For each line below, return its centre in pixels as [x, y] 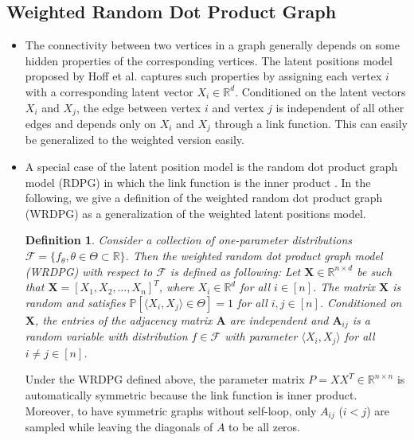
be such [375, 271]
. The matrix [344, 287]
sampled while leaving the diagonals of [119, 426]
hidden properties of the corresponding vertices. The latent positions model [209, 60]
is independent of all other [340, 107]
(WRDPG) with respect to [89, 271]
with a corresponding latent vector [109, 91]
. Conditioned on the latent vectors [320, 91]
